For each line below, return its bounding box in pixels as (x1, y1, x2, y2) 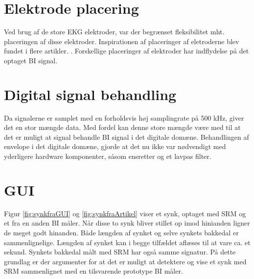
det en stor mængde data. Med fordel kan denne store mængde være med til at (4, 122, 241, 132)
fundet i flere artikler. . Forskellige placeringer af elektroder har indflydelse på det (4, 46, 249, 56)
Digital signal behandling (4, 84, 177, 104)
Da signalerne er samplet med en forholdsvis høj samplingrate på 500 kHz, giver (4, 112, 244, 123)
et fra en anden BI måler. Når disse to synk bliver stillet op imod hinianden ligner (4, 218, 250, 228)
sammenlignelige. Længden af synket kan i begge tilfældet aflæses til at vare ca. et (4, 237, 251, 247)
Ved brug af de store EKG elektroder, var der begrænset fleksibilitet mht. (4, 26, 225, 37)
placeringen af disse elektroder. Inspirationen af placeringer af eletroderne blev (4, 36, 239, 46)
